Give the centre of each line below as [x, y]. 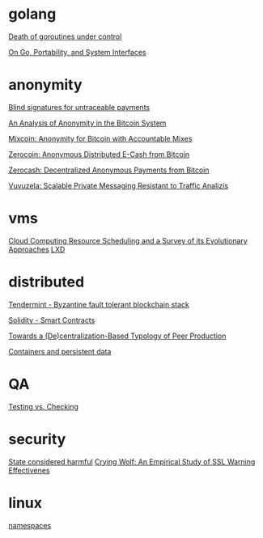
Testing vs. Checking [44, 406]
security [37, 439]
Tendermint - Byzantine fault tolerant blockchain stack [99, 304]
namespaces [30, 525]
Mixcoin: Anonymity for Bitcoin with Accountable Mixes [100, 138]
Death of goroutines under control [65, 36]
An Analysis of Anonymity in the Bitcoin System [87, 123]
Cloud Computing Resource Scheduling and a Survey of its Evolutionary [128, 240]
